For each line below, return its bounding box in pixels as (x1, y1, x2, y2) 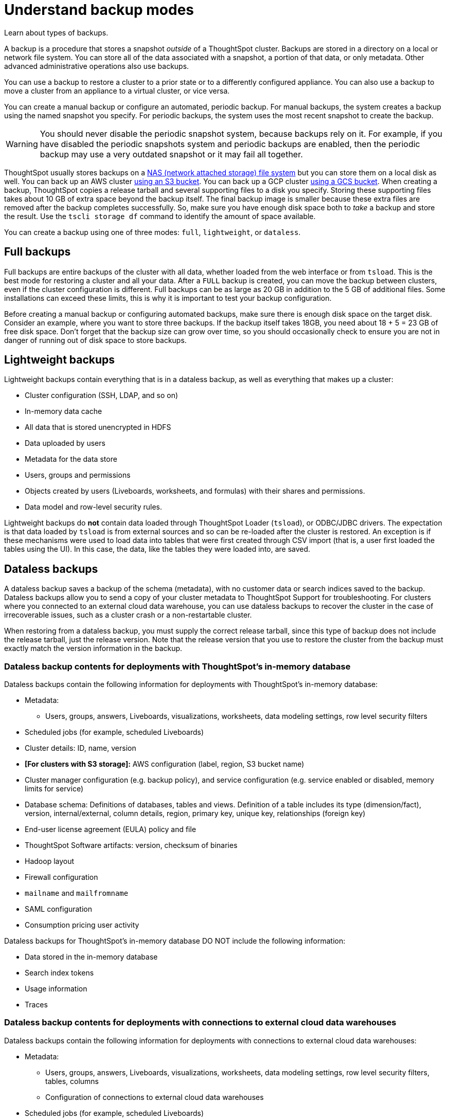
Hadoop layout (25, 857, 75, 866)
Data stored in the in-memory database (25, 952, 158, 962)
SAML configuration (25, 905, 93, 914)
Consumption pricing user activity (25, 920, 139, 930)
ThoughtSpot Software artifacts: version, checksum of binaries (25, 841, 238, 850)
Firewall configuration (25, 873, 98, 882)
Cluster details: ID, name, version (25, 744, 136, 753)
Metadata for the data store (25, 455, 117, 464)
